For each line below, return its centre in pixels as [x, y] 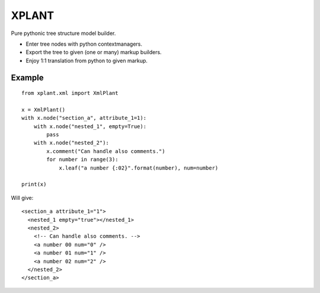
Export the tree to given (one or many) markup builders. [94, 52]
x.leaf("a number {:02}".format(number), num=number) [139, 168]
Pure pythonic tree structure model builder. [63, 33]
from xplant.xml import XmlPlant [70, 93]
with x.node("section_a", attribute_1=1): [84, 118]
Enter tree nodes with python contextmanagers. [84, 44]
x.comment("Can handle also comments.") [106, 151]
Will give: [22, 198]
